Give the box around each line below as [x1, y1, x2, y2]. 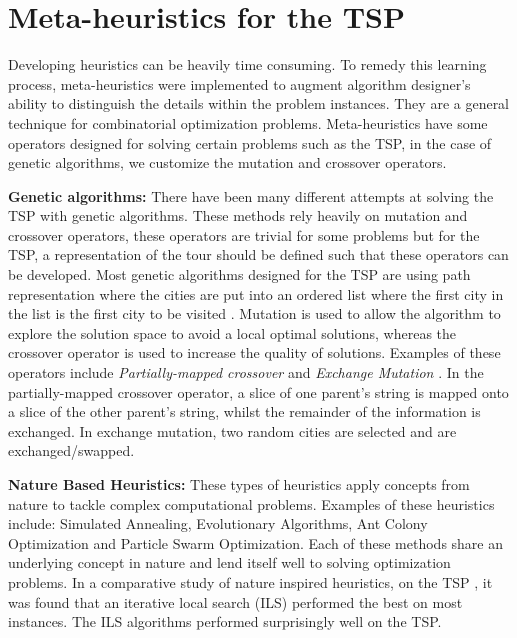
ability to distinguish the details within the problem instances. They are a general [8, 93, 510, 114]
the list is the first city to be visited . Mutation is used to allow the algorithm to [8, 303, 501, 324]
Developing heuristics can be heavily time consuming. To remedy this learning [8, 54, 487, 75]
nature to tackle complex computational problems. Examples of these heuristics [8, 493, 495, 514]
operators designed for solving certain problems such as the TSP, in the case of [8, 132, 492, 153]
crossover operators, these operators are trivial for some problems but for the [8, 224, 480, 245]
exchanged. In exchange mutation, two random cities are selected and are [8, 420, 457, 441]
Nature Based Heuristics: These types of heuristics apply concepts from [8, 474, 470, 494]
